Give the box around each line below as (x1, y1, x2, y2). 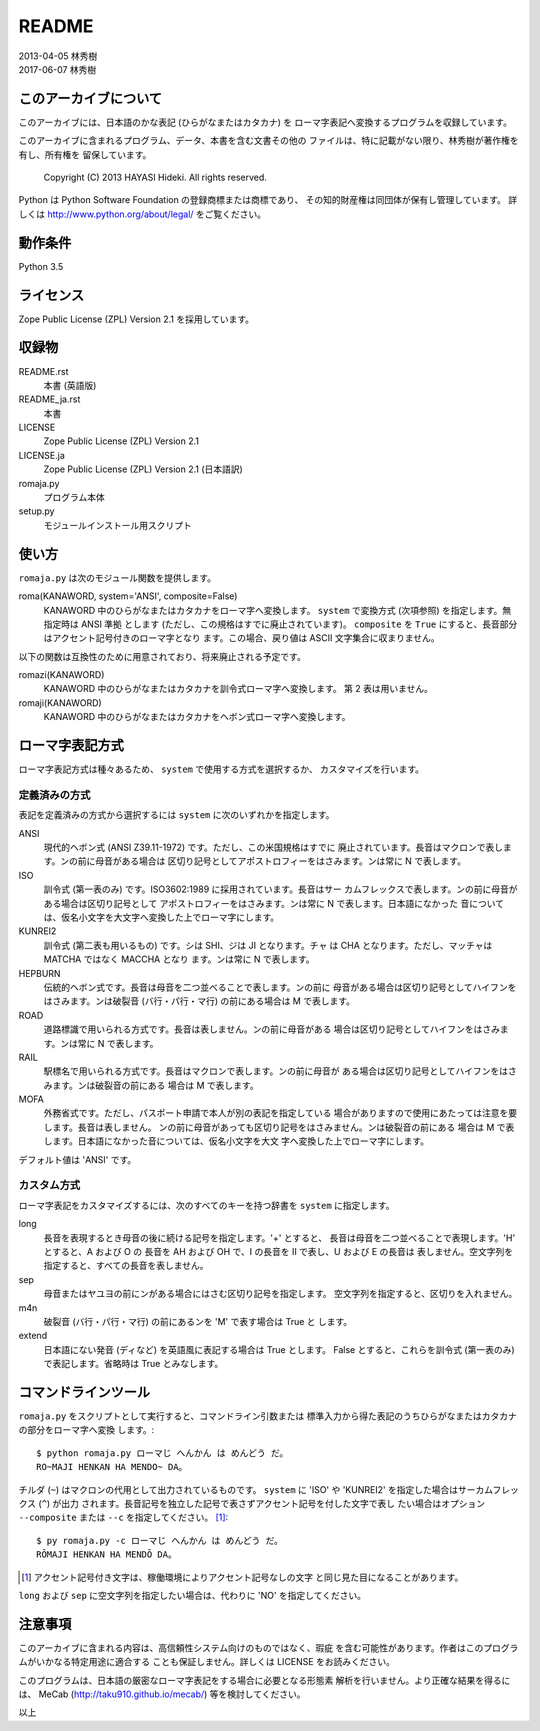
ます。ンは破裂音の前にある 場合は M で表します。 (51, 1079, 259, 1091)
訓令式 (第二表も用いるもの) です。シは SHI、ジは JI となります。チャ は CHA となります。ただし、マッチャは (43, 939, 493, 951)
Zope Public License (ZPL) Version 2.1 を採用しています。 (18, 313, 255, 325)
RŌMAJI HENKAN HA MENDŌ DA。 (36, 1549, 177, 1560)
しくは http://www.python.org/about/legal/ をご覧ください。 (18, 208, 267, 220)
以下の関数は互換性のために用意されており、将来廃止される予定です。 (18, 650, 307, 662)
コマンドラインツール (18, 1383, 150, 1400)
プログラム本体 (43, 491, 105, 504)
